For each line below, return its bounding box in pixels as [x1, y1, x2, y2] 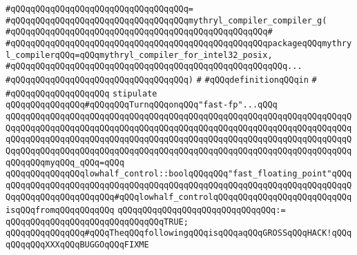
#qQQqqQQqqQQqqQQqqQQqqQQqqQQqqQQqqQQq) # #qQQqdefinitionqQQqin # [6, 74, 317, 85]
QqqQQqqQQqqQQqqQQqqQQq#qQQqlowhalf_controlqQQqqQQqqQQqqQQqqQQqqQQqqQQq [6, 192, 352, 202]
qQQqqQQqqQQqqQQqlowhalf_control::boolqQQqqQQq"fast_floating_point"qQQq [6, 169, 352, 179]
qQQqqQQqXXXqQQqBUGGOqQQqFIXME [6, 240, 149, 250]
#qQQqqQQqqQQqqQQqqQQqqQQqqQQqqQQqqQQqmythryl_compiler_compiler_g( [6, 15, 327, 25]
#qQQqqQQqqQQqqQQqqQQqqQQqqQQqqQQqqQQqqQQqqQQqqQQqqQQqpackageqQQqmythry [6, 38, 352, 48]
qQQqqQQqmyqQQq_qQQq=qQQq [6, 157, 124, 167]
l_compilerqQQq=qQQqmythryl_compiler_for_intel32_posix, [6, 50, 273, 60]
